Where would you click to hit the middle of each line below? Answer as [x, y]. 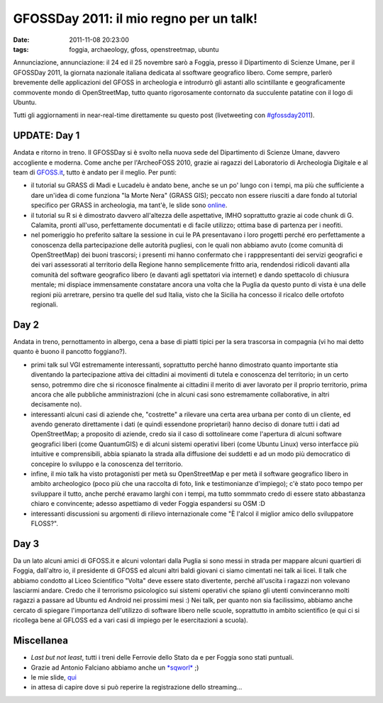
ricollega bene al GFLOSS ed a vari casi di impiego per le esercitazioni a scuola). [131, 620]
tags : [21, 49]
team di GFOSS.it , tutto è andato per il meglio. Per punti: [95, 172]
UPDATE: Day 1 [46, 136]
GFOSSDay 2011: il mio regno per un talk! [135, 18]
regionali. [44, 304]
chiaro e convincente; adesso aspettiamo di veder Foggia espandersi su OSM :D [148, 504]
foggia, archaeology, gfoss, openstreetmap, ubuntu [144, 49]
